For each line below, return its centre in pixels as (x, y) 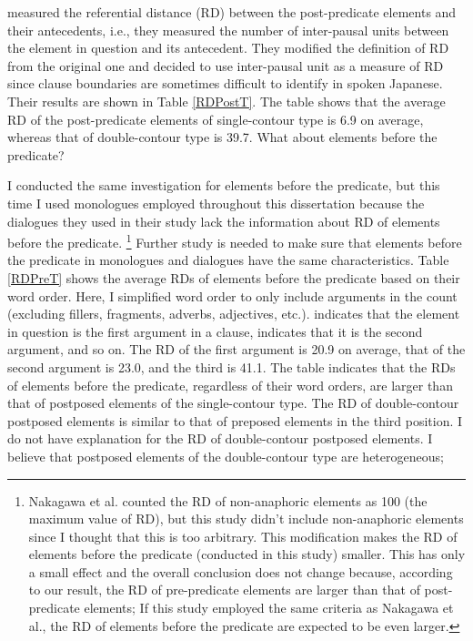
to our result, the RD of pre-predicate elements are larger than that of (224, 590)
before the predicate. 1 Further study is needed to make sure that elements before (235, 241)
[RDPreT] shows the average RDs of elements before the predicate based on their (234, 277)
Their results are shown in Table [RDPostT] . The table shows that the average (226, 101)
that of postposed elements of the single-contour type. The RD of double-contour (233, 403)
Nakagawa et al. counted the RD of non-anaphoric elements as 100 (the (228, 500)
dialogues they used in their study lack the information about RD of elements (224, 221)
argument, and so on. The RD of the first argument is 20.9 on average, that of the (236, 349)
